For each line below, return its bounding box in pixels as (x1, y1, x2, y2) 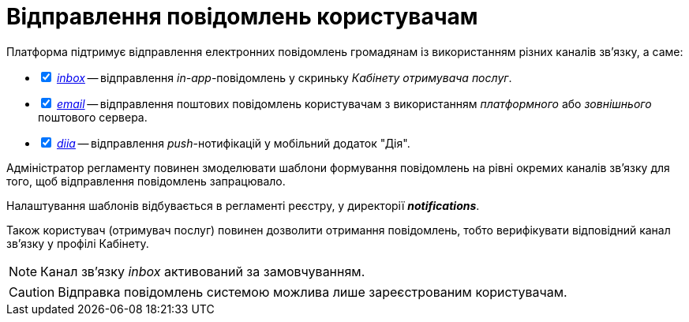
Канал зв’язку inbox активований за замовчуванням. (40, 263, 365, 279)
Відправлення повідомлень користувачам (6, 3, 478, 30)
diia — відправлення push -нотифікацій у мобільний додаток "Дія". (56, 136, 410, 150)
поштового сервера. (38, 110, 148, 124)
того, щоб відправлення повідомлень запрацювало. (6, 174, 286, 188)
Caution (9, 283, 55, 300)
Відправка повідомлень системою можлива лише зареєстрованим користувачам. (58, 283, 567, 300)
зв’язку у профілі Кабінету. (6, 236, 149, 250)
